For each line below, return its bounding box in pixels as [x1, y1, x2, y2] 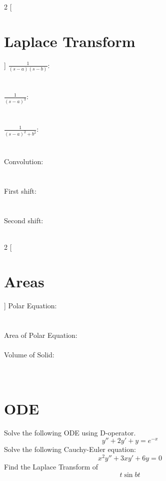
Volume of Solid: [4, 349, 54, 359]
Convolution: [4, 156, 43, 167]
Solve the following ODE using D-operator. [4, 427, 136, 437]
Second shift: [4, 215, 43, 225]
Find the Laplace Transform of [4, 461, 98, 471]
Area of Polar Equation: [4, 329, 77, 340]
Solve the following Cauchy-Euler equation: [4, 444, 136, 454]
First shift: [4, 186, 36, 196]
